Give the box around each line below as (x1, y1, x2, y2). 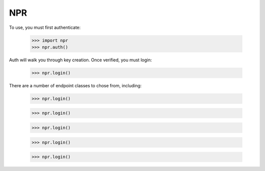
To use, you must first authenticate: (9, 24, 81, 30)
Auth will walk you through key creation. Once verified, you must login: (9, 57, 152, 63)
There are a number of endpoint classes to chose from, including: (9, 82, 142, 88)
